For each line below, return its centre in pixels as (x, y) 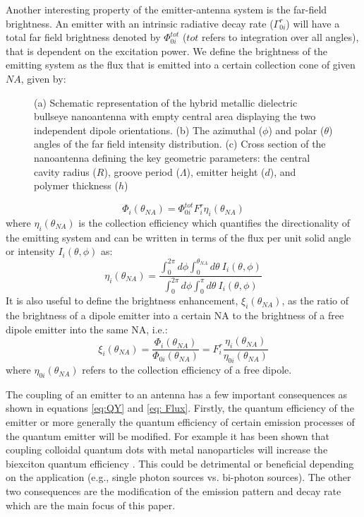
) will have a (313, 23)
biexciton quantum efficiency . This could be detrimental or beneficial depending (180, 463)
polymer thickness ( (76, 185)
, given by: (43, 78)
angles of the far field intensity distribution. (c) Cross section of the (180, 144)
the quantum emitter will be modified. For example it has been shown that (168, 435)
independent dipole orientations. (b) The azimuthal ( (148, 130)
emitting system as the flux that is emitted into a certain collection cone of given (181, 65)
